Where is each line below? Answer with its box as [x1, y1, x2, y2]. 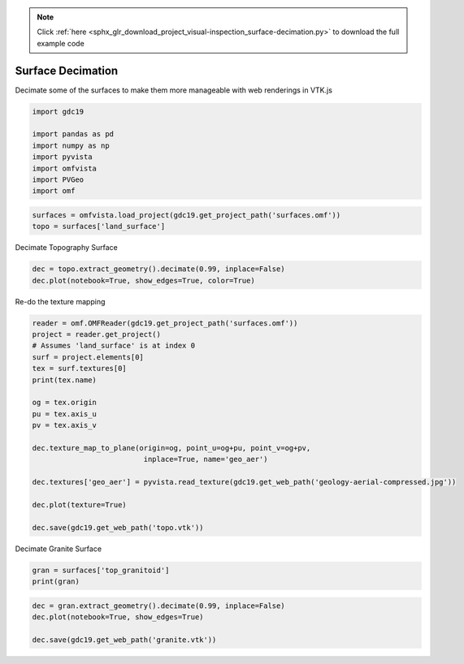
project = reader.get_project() [32, 330, 162, 339]
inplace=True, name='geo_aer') [143, 455, 268, 464]
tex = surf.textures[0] [32, 364, 128, 373]
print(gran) [32, 577, 80, 586]
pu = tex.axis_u [32, 409, 98, 418]
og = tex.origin [32, 398, 98, 407]
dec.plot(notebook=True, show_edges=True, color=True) [32, 276, 255, 285]
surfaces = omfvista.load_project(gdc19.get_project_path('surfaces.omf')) [32, 210, 341, 219]
